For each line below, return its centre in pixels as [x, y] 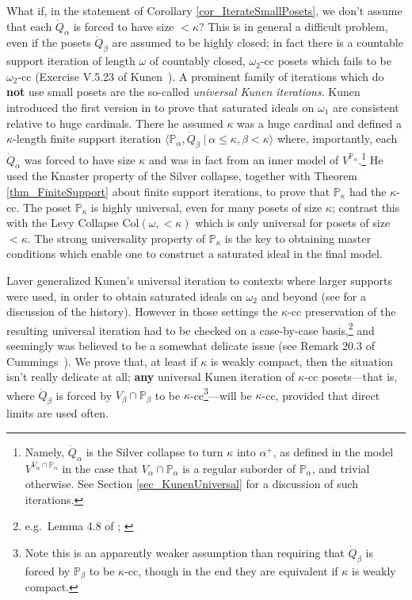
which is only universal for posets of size [293, 223]
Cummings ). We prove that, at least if [102, 361]
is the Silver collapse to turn [154, 451]
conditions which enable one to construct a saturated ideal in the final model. [195, 254]
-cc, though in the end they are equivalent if [231, 570]
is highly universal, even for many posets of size [206, 207]
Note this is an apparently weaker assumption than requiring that [185, 552]
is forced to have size [124, 26]
